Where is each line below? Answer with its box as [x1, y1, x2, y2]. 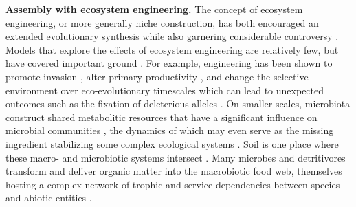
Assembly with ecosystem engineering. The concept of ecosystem [5, 2, 303, 16]
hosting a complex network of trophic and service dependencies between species [5, 177, 340, 191]
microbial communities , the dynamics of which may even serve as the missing [5, 123, 334, 138]
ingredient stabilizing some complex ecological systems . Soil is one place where [5, 136, 339, 151]
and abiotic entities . [5, 190, 92, 205]
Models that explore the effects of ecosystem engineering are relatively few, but [5, 42, 339, 56]
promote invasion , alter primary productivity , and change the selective [5, 69, 309, 83]
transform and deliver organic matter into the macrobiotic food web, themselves [5, 164, 342, 178]
